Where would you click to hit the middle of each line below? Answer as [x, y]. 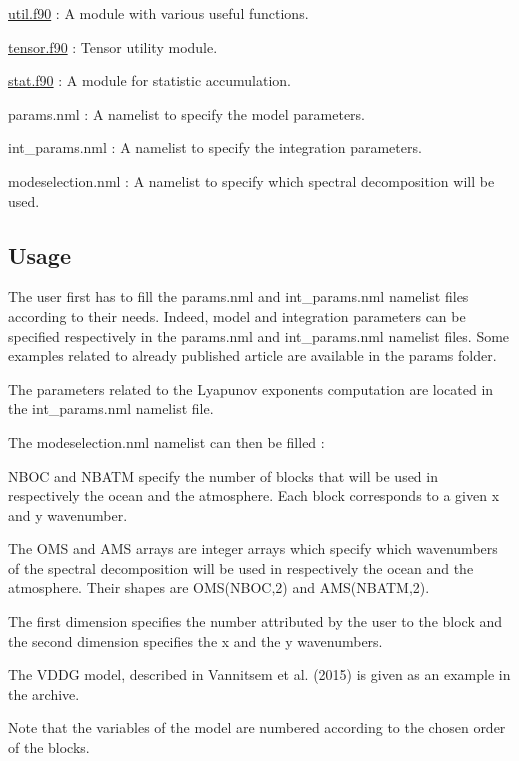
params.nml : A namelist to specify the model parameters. [187, 113]
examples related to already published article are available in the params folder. [252, 355]
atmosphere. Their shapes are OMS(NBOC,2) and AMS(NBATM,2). [219, 587]
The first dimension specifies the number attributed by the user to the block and [255, 621]
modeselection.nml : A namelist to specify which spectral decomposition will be [251, 180]
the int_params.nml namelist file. [111, 408]
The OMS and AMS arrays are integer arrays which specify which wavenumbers [253, 548]
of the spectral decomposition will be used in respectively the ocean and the [241, 567]
